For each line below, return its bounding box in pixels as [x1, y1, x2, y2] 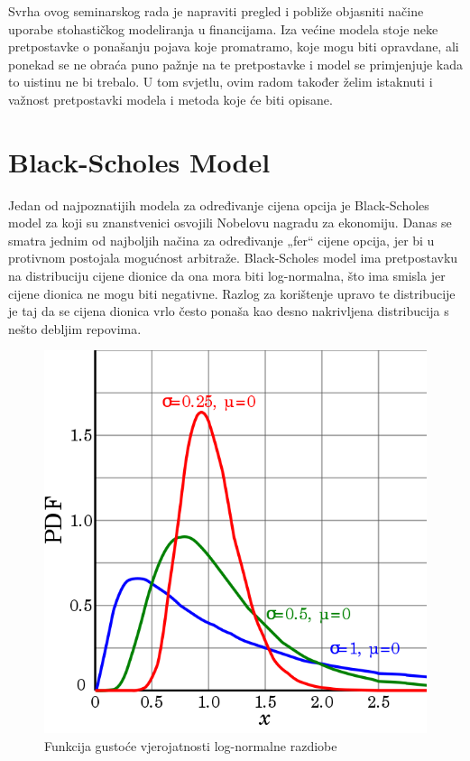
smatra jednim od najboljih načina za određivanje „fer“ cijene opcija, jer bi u [8, 230, 435, 249]
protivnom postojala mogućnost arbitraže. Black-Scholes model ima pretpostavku [8, 248, 458, 267]
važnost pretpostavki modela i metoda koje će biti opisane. [8, 89, 333, 108]
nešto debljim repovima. [8, 319, 142, 338]
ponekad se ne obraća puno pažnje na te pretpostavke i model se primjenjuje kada [8, 54, 463, 73]
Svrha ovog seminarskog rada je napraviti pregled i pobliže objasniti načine [8, 2, 424, 20]
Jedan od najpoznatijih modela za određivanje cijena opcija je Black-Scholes [8, 195, 429, 214]
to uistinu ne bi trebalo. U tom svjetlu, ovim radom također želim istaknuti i [8, 72, 433, 91]
